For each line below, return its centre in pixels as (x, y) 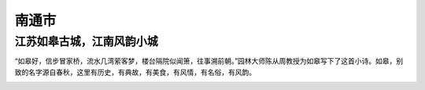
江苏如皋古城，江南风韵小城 (87, 41)
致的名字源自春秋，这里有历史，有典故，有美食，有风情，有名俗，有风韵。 (135, 72)
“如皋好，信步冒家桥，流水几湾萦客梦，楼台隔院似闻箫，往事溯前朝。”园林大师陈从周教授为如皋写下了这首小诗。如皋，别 (209, 61)
